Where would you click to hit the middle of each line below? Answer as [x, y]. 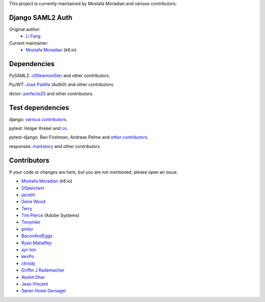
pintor [27, 229]
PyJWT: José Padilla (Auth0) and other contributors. [62, 85]
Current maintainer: [29, 43]
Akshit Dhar [33, 277]
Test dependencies [39, 108]
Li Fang [33, 36]
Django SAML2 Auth [41, 17]
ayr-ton [29, 250]
